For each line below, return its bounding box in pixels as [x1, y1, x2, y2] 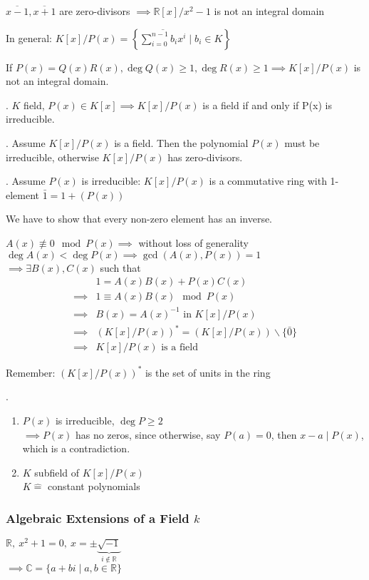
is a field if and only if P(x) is [202, 97, 332, 112]
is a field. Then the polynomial [114, 135, 249, 150]
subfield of [34, 464, 80, 479]
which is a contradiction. [22, 441, 130, 456]
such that [100, 260, 141, 275]
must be [284, 135, 320, 150]
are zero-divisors [59, 4, 130, 18]
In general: [6, 30, 52, 45]
